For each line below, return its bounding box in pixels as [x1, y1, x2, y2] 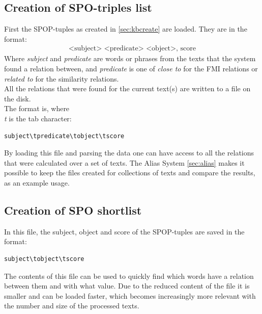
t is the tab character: [4, 113, 72, 123]
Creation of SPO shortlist [4, 202, 142, 218]
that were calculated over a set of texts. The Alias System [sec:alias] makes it [4, 157, 245, 168]
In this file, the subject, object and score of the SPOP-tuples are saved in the [4, 226, 245, 237]
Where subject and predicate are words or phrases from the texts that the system [4, 53, 256, 64]
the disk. [4, 93, 31, 103]
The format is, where [4, 103, 70, 114]
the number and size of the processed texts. [4, 300, 139, 311]
